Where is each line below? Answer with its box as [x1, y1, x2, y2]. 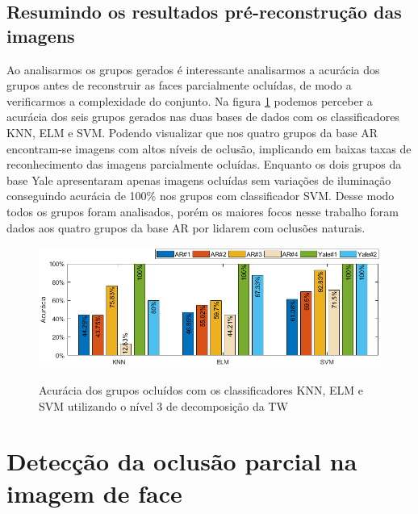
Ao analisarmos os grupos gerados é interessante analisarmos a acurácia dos [6, 61, 380, 77]
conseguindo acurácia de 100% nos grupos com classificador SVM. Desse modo [6, 187, 395, 204]
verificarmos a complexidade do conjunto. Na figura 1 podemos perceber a [6, 92, 373, 109]
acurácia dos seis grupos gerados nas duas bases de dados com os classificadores [6, 108, 399, 125]
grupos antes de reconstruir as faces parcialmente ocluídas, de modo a [6, 77, 352, 94]
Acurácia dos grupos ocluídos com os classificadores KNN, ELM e [39, 382, 363, 399]
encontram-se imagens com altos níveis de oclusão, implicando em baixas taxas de [6, 140, 412, 157]
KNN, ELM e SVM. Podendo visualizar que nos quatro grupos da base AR [6, 123, 378, 140]
